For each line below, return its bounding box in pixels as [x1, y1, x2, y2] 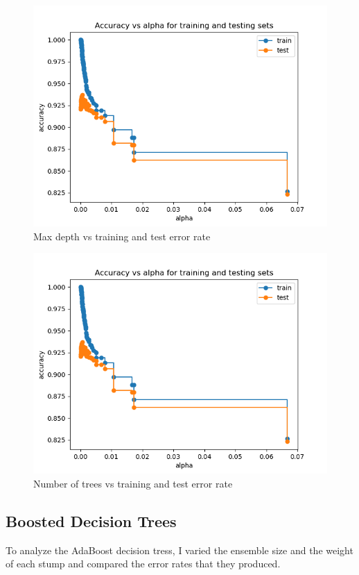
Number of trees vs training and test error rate [33, 476, 233, 490]
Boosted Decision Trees [6, 510, 177, 531]
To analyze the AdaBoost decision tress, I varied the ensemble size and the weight [6, 542, 353, 557]
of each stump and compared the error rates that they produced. [6, 556, 281, 571]
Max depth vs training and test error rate [33, 228, 211, 243]
